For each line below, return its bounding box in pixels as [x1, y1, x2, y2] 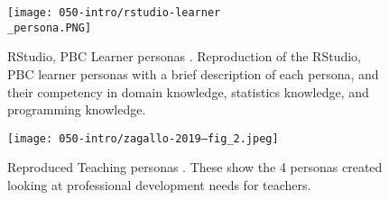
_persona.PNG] [7, 21, 92, 34]
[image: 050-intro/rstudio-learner [7, 6, 221, 19]
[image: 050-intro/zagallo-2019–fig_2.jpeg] [7, 132, 279, 145]
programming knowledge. [7, 100, 146, 119]
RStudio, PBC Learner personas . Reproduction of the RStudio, [7, 47, 361, 66]
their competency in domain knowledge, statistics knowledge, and [7, 82, 369, 101]
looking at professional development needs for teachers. [7, 175, 311, 194]
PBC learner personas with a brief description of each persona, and [7, 64, 379, 83]
